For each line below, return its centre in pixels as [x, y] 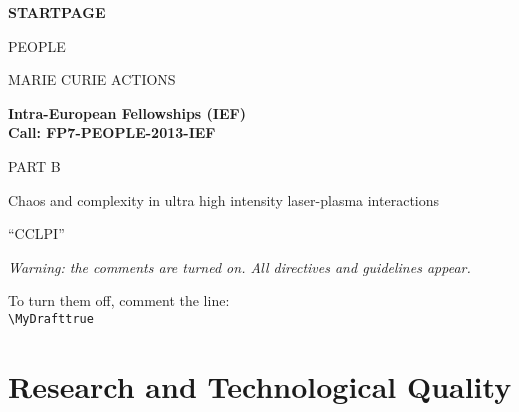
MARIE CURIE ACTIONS [92, 79]
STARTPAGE [57, 12]
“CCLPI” [36, 233]
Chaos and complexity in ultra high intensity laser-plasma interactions [224, 199]
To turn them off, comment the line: [119, 300]
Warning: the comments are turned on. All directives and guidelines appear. [239, 266]
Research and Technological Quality [260, 385]
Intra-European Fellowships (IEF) [127, 112]
